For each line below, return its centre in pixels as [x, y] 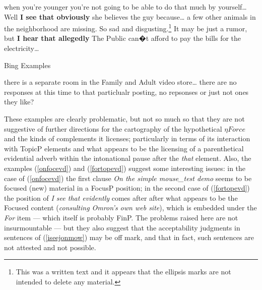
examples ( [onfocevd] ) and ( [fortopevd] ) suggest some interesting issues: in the [125, 168]
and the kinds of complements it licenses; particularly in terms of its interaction [127, 138]
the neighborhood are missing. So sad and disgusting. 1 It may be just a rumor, [126, 27]
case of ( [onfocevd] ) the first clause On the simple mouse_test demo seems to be [128, 178]
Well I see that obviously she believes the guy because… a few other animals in [130, 16]
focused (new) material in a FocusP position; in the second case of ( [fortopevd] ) [127, 188]
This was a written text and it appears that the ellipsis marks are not [123, 272]
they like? [19, 102]
